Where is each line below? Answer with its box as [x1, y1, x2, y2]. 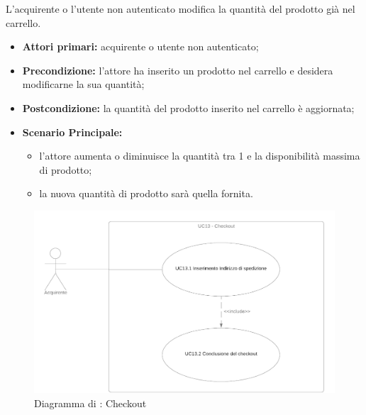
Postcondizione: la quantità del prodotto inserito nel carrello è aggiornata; [22, 100, 355, 115]
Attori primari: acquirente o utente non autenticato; [22, 39, 259, 54]
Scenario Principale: [22, 124, 123, 139]
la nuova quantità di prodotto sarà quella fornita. [39, 186, 253, 201]
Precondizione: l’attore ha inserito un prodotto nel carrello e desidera [22, 62, 333, 77]
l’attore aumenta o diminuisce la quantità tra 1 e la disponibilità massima [39, 148, 360, 163]
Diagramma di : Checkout [34, 395, 147, 410]
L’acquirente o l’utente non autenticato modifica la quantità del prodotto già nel [6, 1, 355, 16]
